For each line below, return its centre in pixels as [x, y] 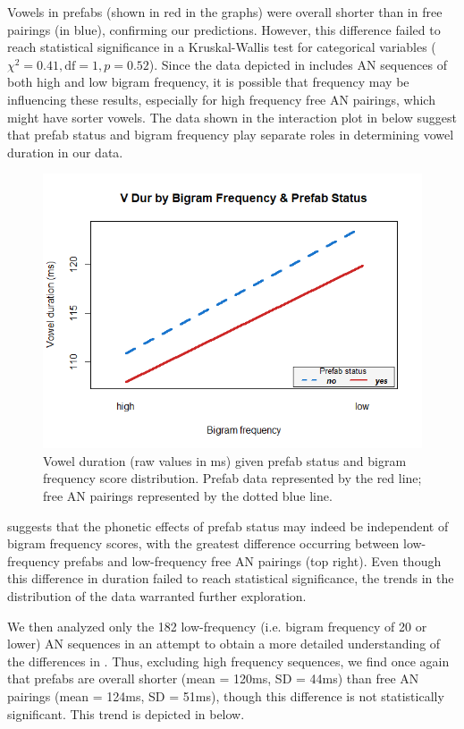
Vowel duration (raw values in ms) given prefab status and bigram [225, 460]
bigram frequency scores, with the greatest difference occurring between [203, 543]
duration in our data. [65, 152]
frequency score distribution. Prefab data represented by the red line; [232, 478]
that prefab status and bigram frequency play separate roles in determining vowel [231, 135]
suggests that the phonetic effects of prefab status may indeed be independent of [228, 526]
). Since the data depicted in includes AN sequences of [298, 64]
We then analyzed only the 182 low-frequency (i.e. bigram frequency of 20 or [217, 626]
